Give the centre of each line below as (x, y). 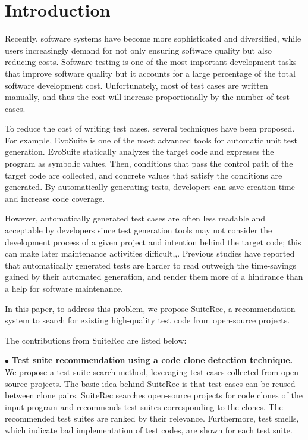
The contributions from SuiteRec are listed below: (96, 340)
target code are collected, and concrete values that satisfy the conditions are (144, 175)
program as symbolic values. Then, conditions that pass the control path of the (149, 163)
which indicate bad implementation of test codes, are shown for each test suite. (149, 430)
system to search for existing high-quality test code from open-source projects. (147, 320)
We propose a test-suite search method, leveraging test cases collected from (142, 371)
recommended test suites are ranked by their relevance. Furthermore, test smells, (152, 418)
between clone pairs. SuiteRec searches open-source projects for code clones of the (154, 395)
